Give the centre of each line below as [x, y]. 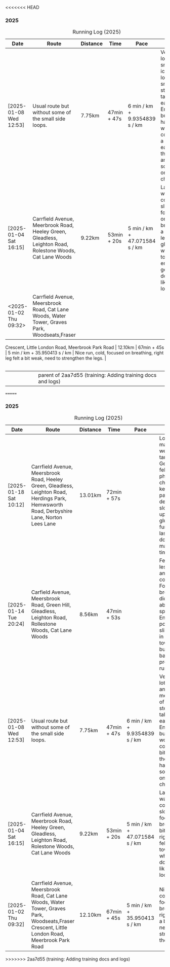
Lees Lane [44, 523]
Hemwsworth [47, 505]
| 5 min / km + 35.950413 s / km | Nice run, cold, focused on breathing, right [84, 353]
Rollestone [44, 624]
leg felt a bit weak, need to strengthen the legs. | [56, 358]
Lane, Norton [47, 517]
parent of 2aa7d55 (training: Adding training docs [97, 375]
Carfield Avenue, [51, 592]
